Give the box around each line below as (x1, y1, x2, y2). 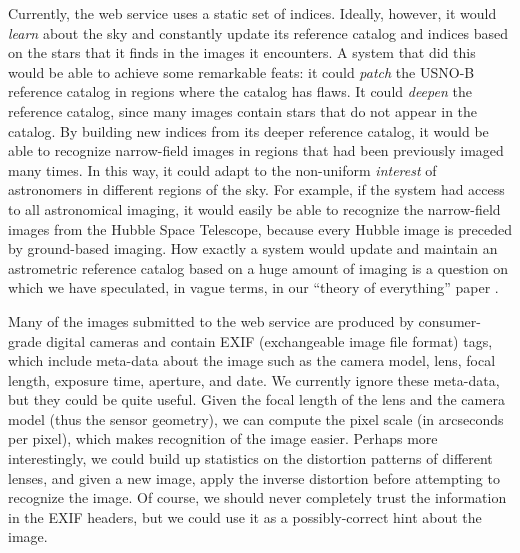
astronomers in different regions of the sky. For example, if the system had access (8, 179, 505, 200)
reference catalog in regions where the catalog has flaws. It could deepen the (8, 81, 472, 102)
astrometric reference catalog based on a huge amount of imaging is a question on (8, 257, 509, 278)
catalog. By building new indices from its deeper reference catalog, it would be (8, 120, 489, 141)
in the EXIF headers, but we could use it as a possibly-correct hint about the (8, 506, 482, 527)
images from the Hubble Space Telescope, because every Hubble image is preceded (8, 218, 512, 239)
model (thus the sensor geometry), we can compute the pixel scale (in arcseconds (8, 408, 504, 429)
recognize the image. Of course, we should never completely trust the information (8, 487, 507, 508)
